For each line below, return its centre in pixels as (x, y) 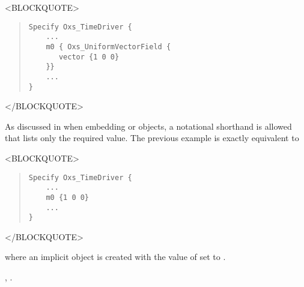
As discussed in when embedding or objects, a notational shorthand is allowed (148, 126)
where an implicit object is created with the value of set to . (115, 257)
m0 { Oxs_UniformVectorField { (108, 47)
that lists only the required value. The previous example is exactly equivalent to (152, 138)
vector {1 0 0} (89, 57)
